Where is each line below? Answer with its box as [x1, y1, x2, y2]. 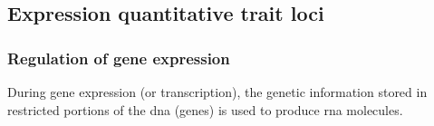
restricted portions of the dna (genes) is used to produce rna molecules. [7, 100, 403, 119]
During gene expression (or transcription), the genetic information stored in [7, 82, 428, 101]
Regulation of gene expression [7, 46, 230, 69]
